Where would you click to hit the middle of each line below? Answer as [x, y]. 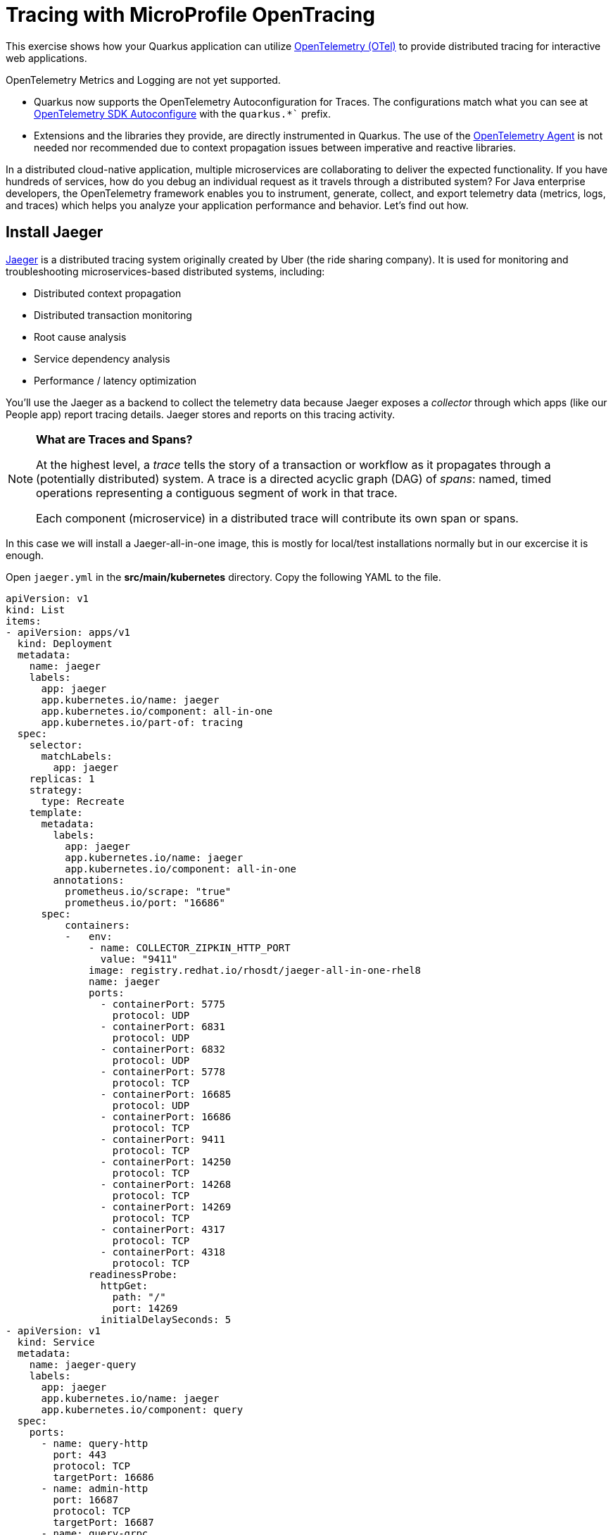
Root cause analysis [80, 337]
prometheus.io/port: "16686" [145, 902]
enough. [25, 555]
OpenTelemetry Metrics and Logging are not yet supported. [143, 80]
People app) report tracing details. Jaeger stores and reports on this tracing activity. [200, 414]
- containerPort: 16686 [166, 1116]
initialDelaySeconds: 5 [166, 1319]
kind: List [36, 609]
